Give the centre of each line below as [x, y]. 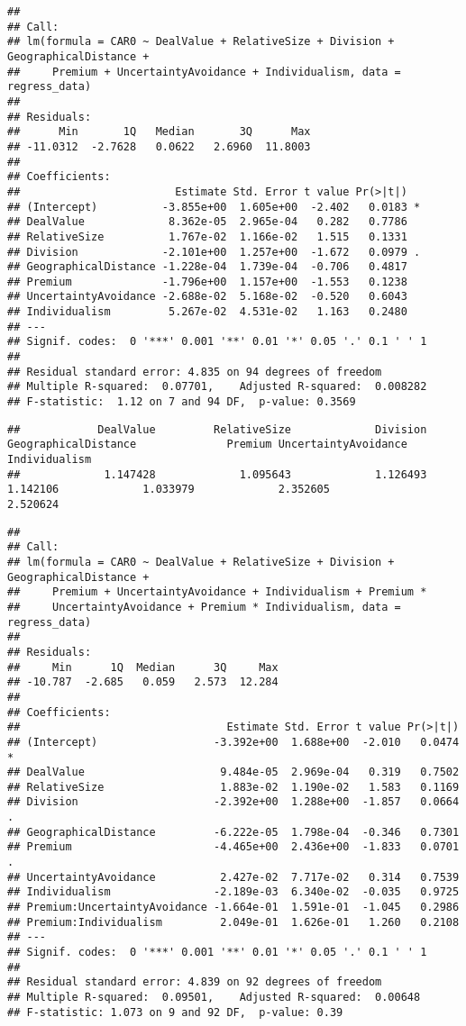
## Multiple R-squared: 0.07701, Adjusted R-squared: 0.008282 [217, 387]
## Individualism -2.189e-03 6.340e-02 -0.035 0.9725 [233, 892]
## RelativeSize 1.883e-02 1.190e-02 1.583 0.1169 [233, 787]
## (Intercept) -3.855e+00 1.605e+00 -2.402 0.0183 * [214, 207]
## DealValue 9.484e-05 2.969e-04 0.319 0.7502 [233, 772]
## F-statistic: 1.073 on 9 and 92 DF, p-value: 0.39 [175, 1012]
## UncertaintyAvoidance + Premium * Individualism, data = [204, 607]
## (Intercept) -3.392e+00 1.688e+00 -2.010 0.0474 [233, 742]
